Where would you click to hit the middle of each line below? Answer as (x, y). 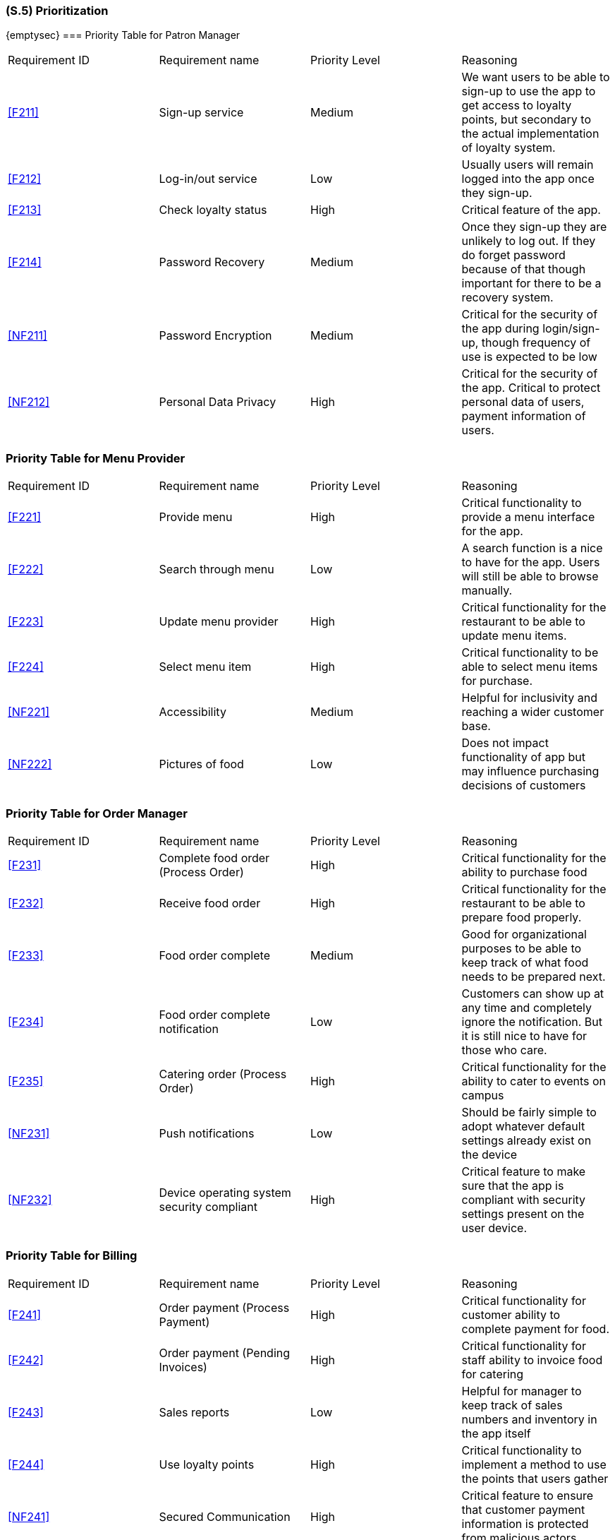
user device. (494, 1228)
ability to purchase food (524, 872)
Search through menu (217, 569)
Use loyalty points (207, 1464)
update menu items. (514, 636)
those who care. (504, 1050)
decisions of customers (524, 786)
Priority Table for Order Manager (97, 813)
